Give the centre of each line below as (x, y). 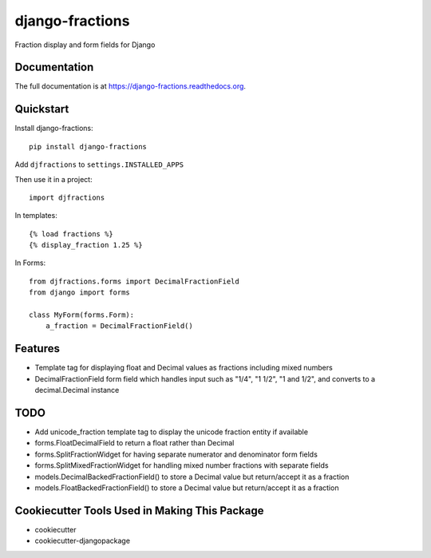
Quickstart (42, 109)
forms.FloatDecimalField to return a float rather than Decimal (134, 443)
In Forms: (30, 263)
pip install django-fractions (88, 146)
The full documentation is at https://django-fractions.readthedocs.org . (130, 86)
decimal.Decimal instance (77, 390)
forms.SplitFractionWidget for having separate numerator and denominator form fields (176, 454)
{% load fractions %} (71, 234)
